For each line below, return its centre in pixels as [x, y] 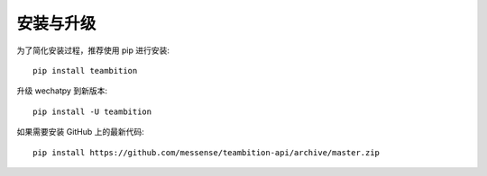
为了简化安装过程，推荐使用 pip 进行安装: [93, 50]
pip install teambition [85, 70]
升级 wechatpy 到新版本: [62, 91]
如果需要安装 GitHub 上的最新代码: [80, 132]
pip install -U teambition [92, 111]
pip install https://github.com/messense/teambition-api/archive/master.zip [207, 152]
